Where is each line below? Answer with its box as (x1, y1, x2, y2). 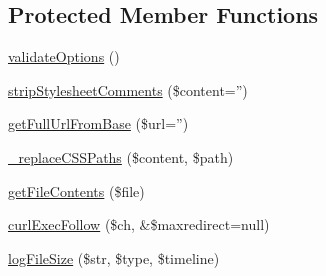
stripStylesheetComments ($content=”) (8, 79, 248, 100)
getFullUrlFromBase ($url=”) (8, 113, 189, 134)
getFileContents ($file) (8, 180, 145, 201)
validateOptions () (8, 46, 120, 67)
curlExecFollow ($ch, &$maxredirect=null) (8, 214, 270, 235)
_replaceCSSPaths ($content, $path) (8, 146, 234, 167)
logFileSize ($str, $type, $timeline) (8, 247, 220, 268)
